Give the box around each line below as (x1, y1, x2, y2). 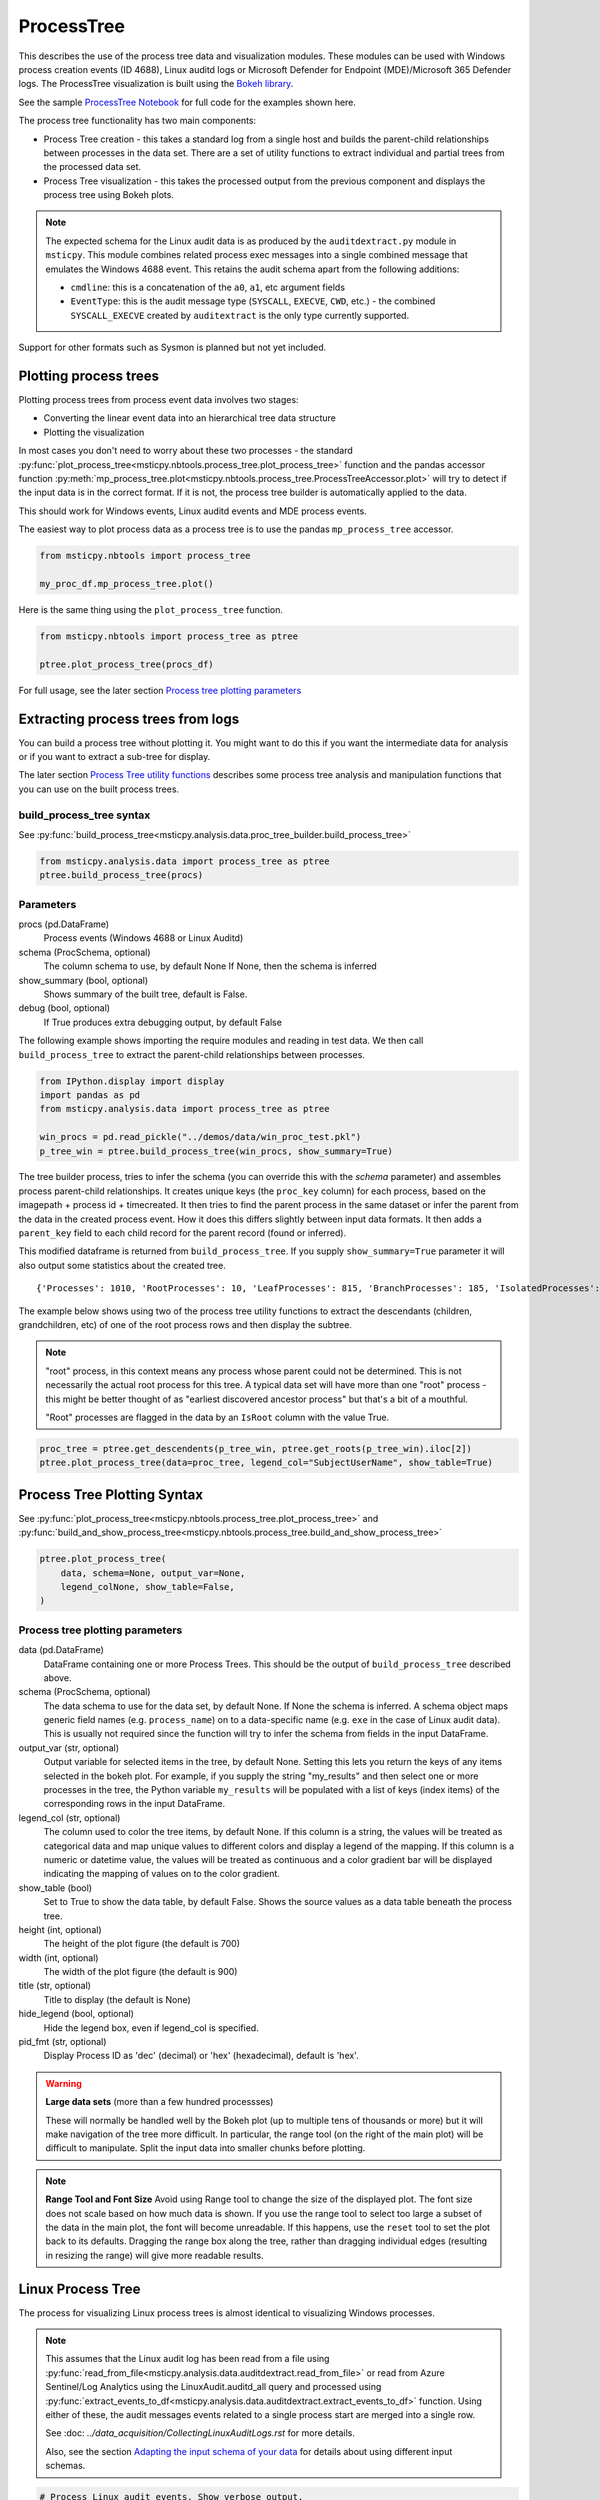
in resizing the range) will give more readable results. (45, 2249, 264, 2261)
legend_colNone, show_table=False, (60, 1581, 235, 1592)
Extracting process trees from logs (18, 710, 240, 727)
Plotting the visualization (43, 426, 145, 438)
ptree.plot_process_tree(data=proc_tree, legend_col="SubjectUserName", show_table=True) (39, 1457, 494, 1469)
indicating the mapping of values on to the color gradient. (43, 1868, 280, 1880)
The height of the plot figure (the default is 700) (43, 1938, 240, 1950)
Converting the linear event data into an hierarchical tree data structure (43, 412, 337, 424)
